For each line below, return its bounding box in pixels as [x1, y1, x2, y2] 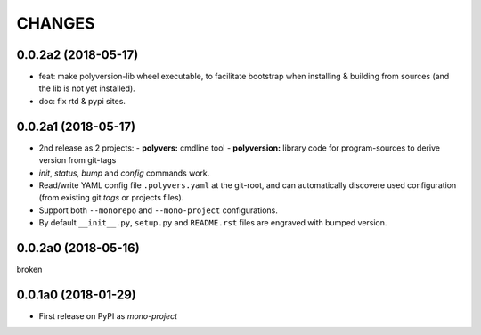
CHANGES [16, 13, 95, 33]
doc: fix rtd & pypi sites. [38, 95, 126, 106]
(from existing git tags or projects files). [38, 192, 184, 203]
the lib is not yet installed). [38, 83, 135, 94]
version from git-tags [38, 155, 117, 166]
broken [16, 264, 43, 274]
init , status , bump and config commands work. [38, 167, 210, 178]
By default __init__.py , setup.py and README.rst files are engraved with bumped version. [38, 217, 387, 228]
